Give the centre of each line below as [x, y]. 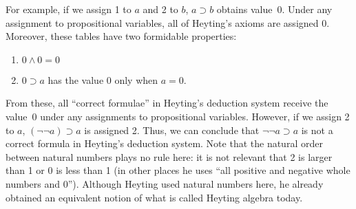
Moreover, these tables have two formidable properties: [121, 36]
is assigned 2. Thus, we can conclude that [172, 130]
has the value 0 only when [103, 79]
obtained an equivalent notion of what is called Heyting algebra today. [154, 197]
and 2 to [160, 9]
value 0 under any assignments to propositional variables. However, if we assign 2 [178, 116]
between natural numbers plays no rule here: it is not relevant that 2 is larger [169, 156]
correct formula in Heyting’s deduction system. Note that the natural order [164, 143]
